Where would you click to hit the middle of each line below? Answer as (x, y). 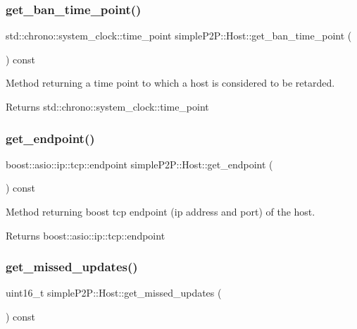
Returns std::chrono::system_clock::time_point (107, 106)
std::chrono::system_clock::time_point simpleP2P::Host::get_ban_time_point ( (179, 36)
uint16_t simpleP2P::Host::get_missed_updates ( (114, 293)
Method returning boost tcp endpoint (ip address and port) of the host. (161, 211)
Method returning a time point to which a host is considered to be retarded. (170, 83)
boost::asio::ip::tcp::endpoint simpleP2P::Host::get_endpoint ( (139, 164)
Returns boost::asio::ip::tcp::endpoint (86, 235)
